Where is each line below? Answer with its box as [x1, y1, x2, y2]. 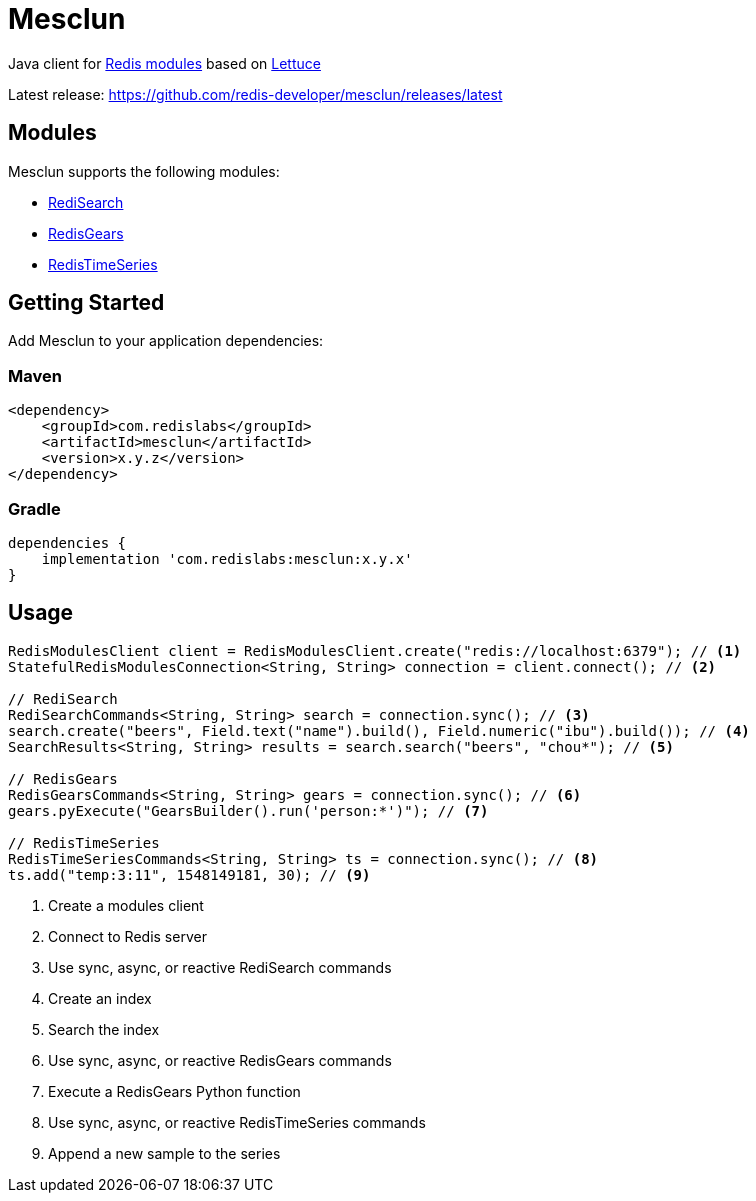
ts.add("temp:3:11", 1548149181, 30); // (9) [8, 866, 371, 883]
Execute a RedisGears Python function [48, 1082, 301, 1100]
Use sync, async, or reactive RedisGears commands [48, 1051, 392, 1069]
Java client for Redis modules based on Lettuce [8, 54, 321, 72]
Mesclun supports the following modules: [8, 162, 280, 180]
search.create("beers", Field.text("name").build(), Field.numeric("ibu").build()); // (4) [8, 722, 750, 739]
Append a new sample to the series [48, 1144, 281, 1162]
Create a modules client [48, 896, 204, 914]
